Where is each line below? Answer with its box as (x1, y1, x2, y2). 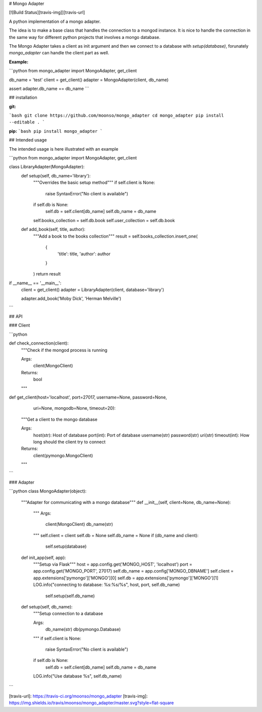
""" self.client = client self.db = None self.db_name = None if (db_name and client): (33, 532, 199, 538)
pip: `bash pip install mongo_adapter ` (9, 128, 103, 134)
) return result (33, 271, 61, 277)
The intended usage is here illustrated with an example (9, 146, 118, 152)
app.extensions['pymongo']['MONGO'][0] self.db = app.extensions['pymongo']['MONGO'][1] (33, 575, 218, 581)
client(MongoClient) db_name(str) (45, 521, 114, 527)
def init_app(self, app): (21, 555, 66, 560)
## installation (9, 95, 37, 101)
